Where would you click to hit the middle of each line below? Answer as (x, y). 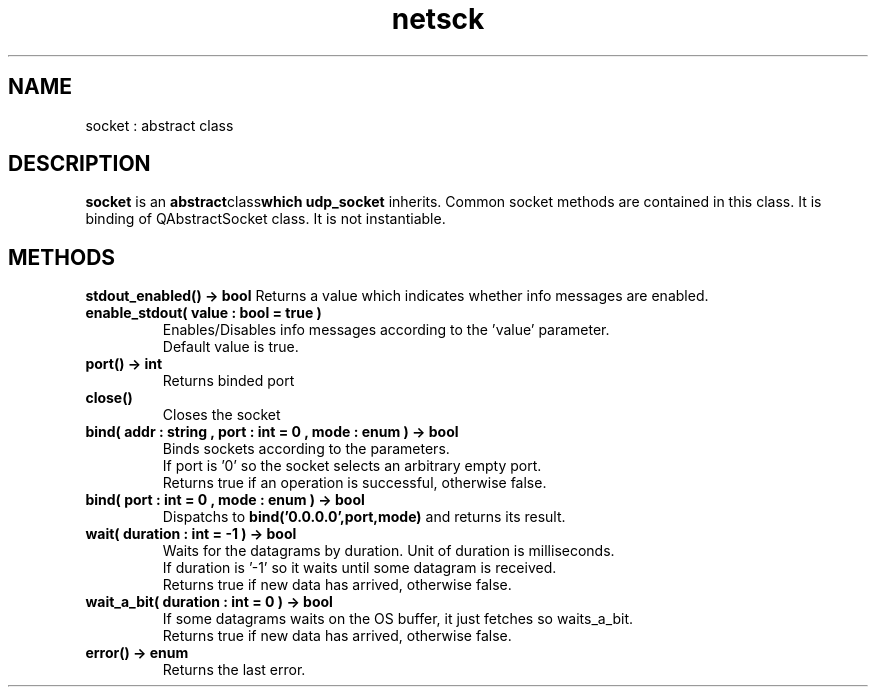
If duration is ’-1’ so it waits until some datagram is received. (359, 568)
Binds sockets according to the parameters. (306, 449)
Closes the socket (221, 415)
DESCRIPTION (79, 164)
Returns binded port (228, 381)
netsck (438, 19)
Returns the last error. (234, 670)
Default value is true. (230, 347)
